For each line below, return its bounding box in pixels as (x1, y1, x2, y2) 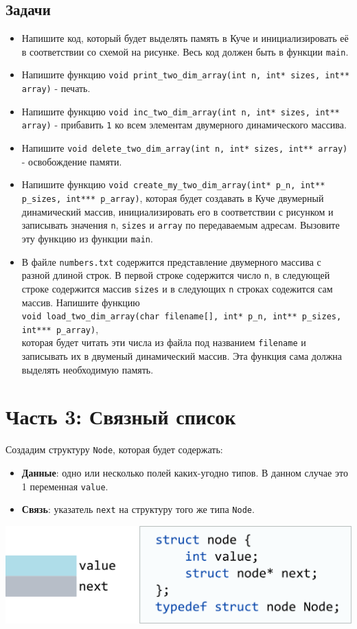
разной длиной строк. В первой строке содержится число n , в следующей (21, 268, 330, 282)
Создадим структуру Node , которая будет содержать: (5, 442, 223, 457)
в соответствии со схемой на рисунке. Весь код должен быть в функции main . (21, 44, 349, 58)
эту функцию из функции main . (21, 231, 153, 245)
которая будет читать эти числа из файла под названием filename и (21, 335, 306, 350)
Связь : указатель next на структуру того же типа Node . (21, 502, 255, 516)
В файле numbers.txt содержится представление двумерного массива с (21, 254, 321, 268)
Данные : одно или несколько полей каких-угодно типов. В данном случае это (21, 466, 348, 480)
